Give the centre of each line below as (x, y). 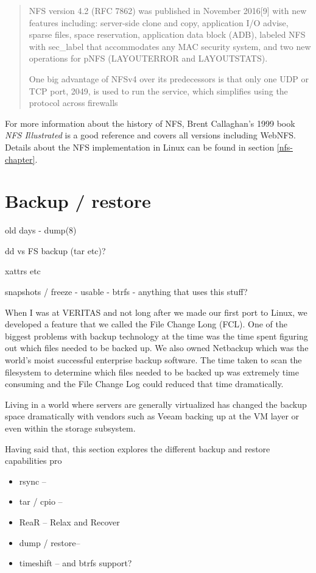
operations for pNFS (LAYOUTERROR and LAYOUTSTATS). (148, 58)
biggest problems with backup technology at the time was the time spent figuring (156, 336)
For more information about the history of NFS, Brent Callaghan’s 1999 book (150, 123)
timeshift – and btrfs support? (75, 563)
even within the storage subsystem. (70, 428)
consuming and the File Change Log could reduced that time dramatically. (144, 384)
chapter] (20, 159)
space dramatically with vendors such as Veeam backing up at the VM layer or (152, 416)
